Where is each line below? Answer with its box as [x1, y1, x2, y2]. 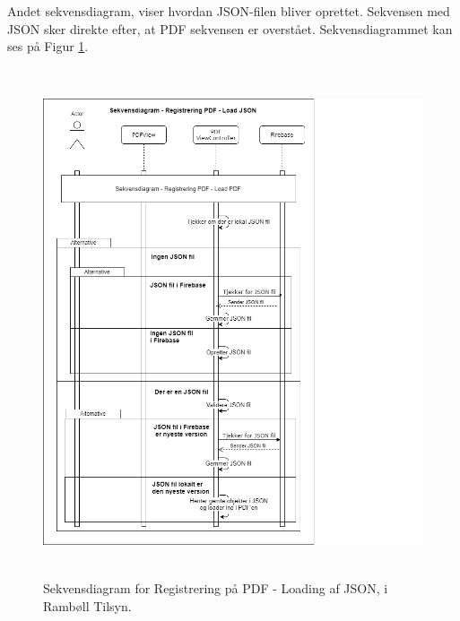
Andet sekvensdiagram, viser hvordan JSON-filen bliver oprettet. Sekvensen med [7, 2, 450, 20]
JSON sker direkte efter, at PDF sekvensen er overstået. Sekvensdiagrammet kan [7, 19, 453, 38]
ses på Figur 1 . [7, 37, 89, 56]
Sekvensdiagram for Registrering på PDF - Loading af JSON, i [43, 579, 388, 598]
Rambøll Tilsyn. [43, 596, 132, 615]
